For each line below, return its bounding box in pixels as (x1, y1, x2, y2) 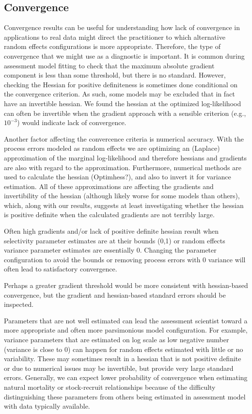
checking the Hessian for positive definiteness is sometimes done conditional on (4, 79, 238, 89)
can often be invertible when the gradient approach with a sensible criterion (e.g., (4, 108, 246, 118)
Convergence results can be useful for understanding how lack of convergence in (4, 22, 240, 32)
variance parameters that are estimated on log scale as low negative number (4, 334, 229, 345)
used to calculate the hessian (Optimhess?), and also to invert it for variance (4, 172, 231, 182)
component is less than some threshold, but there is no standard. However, (4, 70, 226, 80)
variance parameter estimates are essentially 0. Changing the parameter (4, 245, 217, 255)
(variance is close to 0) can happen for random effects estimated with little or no (4, 344, 243, 354)
